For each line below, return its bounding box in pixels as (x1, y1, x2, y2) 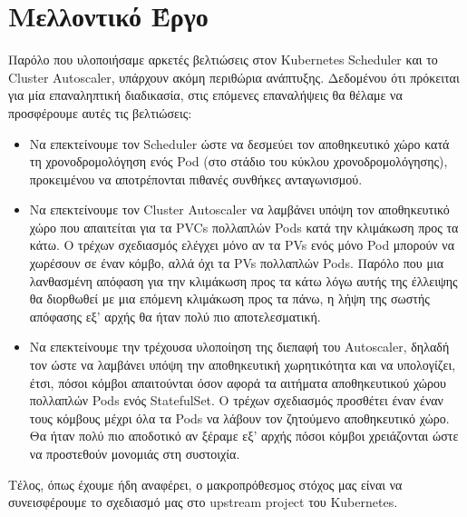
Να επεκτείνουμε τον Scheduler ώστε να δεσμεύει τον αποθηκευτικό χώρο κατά (29, 134, 450, 153)
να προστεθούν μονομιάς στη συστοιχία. (29, 444, 240, 462)
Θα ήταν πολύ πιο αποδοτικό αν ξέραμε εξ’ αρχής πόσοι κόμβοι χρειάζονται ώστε (29, 426, 459, 445)
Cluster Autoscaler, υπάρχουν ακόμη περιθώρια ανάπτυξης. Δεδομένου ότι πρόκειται (8, 67, 460, 86)
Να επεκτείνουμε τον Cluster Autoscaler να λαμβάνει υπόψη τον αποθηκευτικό (29, 200, 450, 219)
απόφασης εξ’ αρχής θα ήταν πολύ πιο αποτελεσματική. (29, 306, 321, 325)
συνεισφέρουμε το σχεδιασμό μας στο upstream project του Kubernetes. (8, 492, 398, 512)
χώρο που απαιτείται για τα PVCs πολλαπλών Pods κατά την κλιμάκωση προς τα (29, 217, 459, 236)
